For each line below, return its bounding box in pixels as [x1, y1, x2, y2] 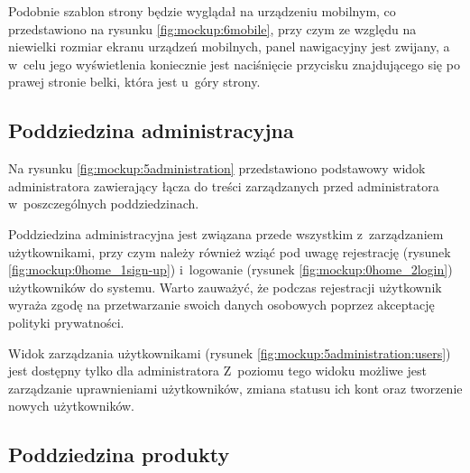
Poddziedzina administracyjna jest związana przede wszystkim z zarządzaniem [8, 224, 444, 243]
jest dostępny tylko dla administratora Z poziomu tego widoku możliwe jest [8, 361, 427, 380]
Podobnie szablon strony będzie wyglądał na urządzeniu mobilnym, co [8, 2, 396, 20]
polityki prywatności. [8, 312, 124, 331]
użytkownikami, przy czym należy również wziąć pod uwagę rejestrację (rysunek [8, 242, 451, 261]
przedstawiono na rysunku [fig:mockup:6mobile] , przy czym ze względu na [8, 19, 417, 38]
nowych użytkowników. [8, 396, 134, 415]
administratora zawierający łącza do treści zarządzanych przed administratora [8, 176, 439, 195]
